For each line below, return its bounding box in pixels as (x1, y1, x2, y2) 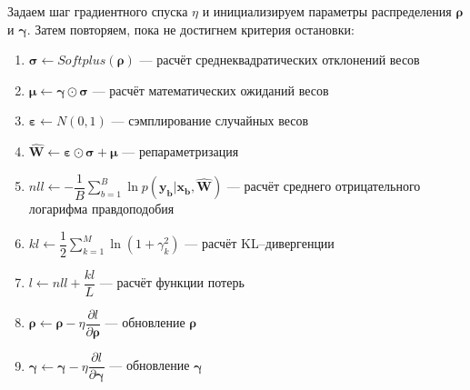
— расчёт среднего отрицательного (226, 176, 421, 195)
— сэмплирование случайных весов (111, 111, 309, 130)
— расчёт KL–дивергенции (185, 234, 335, 253)
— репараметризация (122, 142, 239, 161)
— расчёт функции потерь (99, 273, 245, 292)
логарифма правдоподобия (28, 199, 175, 218)
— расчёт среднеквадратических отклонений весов (139, 50, 420, 69)
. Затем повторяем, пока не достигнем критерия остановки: (26, 19, 355, 38)
